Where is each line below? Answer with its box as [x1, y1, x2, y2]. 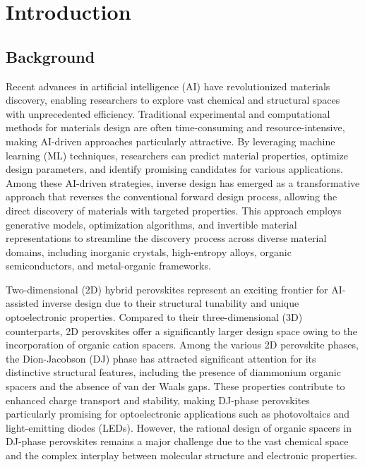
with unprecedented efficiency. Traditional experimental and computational [6, 106, 330, 121]
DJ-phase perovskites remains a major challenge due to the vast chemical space [6, 434, 349, 449]
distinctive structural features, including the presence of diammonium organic [6, 365, 341, 380]
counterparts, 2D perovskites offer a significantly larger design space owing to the [6, 323, 357, 338]
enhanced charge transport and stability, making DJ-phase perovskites [6, 392, 310, 407]
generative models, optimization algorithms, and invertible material [6, 217, 297, 231]
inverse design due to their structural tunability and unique [42, 296, 299, 310]
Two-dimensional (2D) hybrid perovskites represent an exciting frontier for [6, 281, 328, 296]
